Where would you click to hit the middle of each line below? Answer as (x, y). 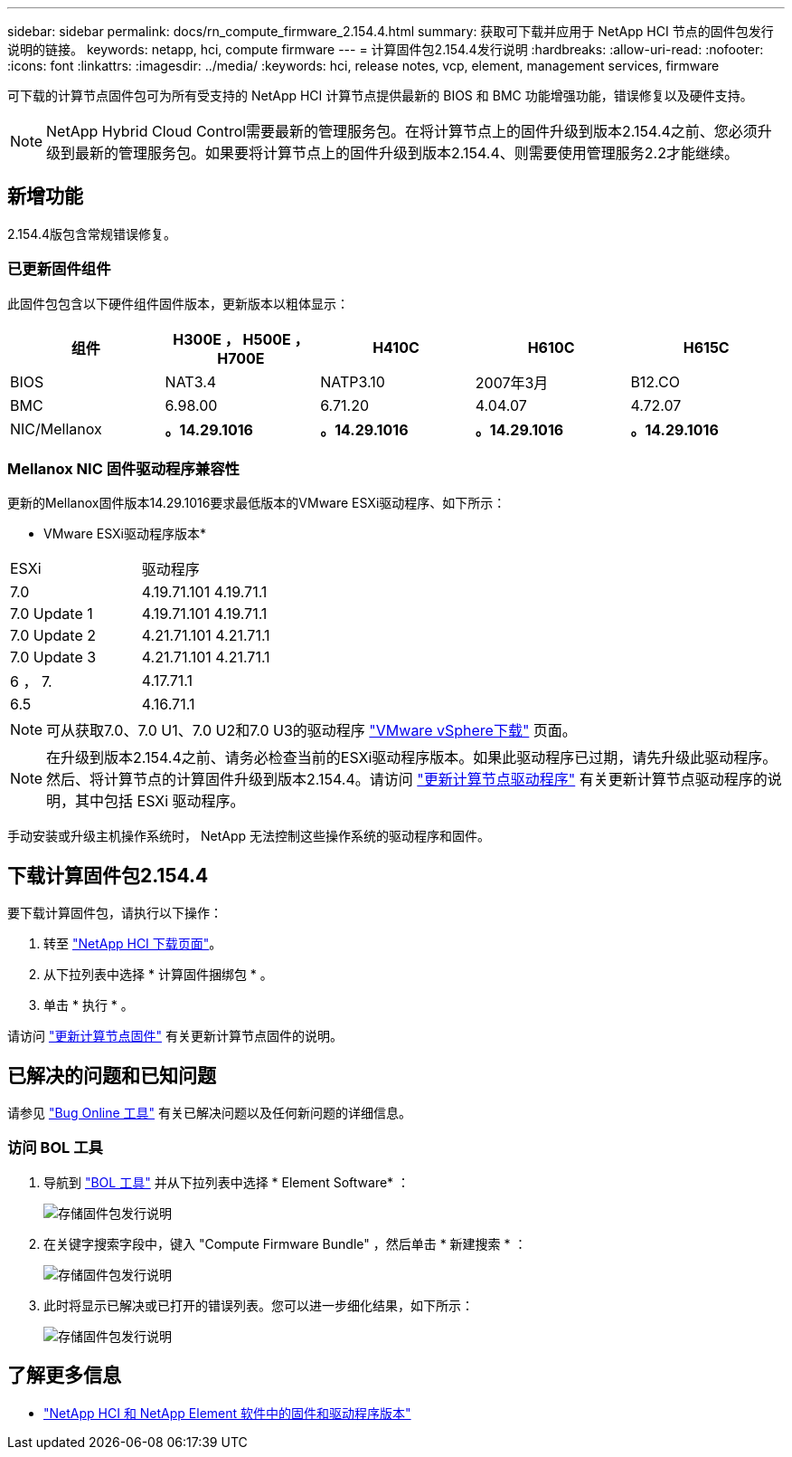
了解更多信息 (64, 1376)
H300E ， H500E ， (241, 339)
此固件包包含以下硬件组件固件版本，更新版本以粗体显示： (178, 303)
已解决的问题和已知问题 (112, 1075)
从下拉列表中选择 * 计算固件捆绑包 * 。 (158, 975)
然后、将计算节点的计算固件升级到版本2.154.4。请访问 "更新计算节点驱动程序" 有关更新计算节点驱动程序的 (407, 780)
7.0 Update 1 (52, 614)
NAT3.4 (191, 381)
